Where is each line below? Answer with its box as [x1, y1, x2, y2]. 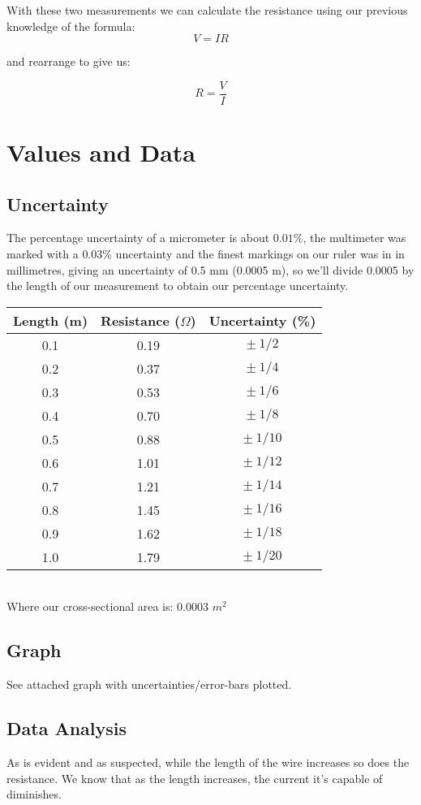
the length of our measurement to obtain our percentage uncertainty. [6, 277, 349, 294]
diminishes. [6, 786, 62, 803]
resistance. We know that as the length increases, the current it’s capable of [6, 769, 383, 786]
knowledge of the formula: [6, 17, 135, 34]
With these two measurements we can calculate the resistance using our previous [6, 2, 408, 18]
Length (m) [13, 310, 88, 330]
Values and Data [6, 136, 195, 169]
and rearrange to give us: [6, 53, 131, 70]
